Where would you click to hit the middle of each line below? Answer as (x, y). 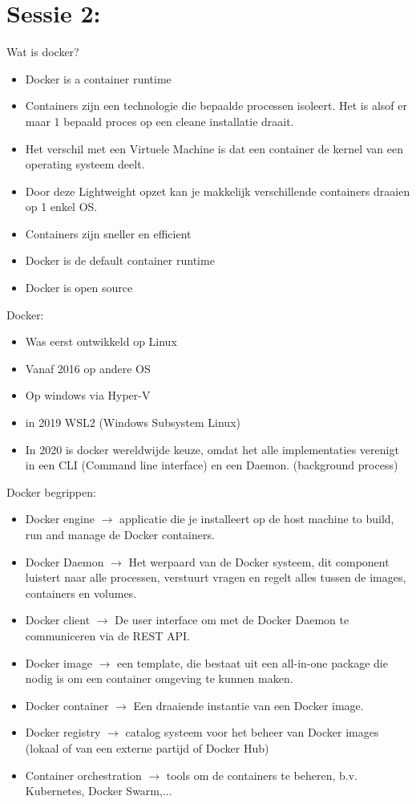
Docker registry (63, 732)
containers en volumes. (81, 593)
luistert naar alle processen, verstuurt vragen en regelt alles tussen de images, (216, 577)
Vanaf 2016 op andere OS (88, 368)
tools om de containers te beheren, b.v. (262, 775)
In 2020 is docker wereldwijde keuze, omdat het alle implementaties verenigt (212, 449)
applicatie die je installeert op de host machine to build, (257, 519)
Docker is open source (79, 288)
